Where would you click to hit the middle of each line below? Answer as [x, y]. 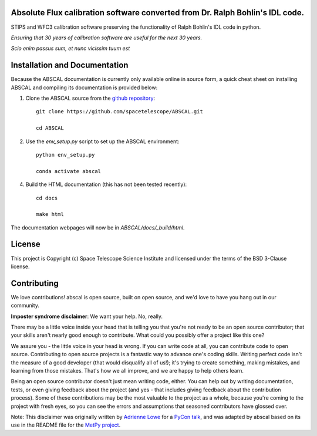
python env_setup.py [65, 155]
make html [50, 214]
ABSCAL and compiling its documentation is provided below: [84, 87]
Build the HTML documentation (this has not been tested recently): [106, 184]
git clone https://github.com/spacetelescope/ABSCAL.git [120, 112]
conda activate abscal [69, 171]
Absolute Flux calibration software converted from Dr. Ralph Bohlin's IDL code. [158, 13]
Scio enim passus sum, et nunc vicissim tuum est [70, 48]
